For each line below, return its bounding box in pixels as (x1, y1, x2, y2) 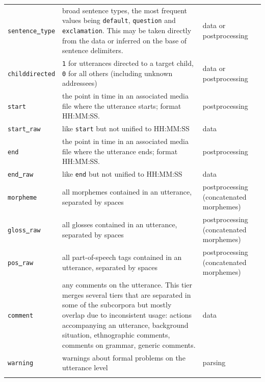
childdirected (8, 70, 56, 78)
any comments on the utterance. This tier (62, 279, 193, 290)
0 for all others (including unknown (62, 67, 173, 78)
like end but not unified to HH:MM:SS (62, 169, 182, 179)
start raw (8, 126, 41, 133)
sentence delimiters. (62, 45, 123, 56)
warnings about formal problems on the (62, 352, 185, 363)
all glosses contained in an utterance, (62, 219, 177, 229)
